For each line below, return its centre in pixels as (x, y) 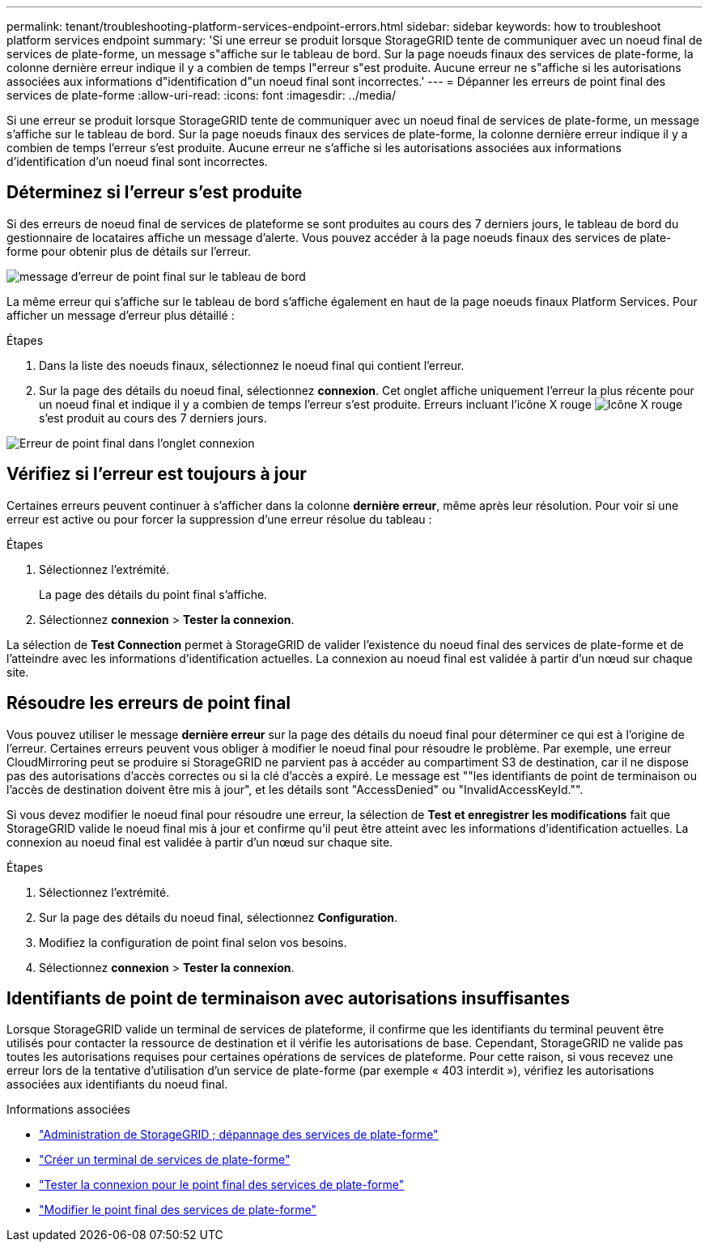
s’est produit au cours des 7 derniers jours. (153, 418)
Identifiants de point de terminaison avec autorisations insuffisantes (289, 998)
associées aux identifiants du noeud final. (117, 1085)
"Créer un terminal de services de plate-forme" (165, 1160)
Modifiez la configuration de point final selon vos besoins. (193, 942)
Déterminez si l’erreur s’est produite (155, 193)
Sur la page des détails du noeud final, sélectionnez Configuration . (219, 917)
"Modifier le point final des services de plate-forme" (178, 1210)
